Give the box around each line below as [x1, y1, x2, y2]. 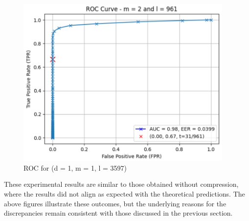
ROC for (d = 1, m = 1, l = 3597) [23, 162, 127, 173]
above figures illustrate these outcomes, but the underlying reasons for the [4, 198, 226, 208]
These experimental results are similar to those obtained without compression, [4, 179, 239, 189]
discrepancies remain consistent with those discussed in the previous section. [4, 208, 233, 218]
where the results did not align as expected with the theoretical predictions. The [4, 189, 245, 199]
